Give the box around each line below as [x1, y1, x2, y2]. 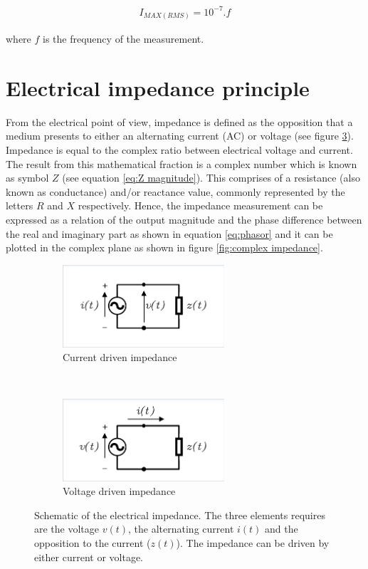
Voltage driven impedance [63, 484, 176, 498]
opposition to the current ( [34, 536, 151, 550]
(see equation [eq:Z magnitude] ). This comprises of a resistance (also [62, 170, 360, 185]
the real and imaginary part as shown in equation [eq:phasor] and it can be [6, 226, 333, 241]
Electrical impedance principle [6, 73, 310, 102]
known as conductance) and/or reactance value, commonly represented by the [6, 184, 345, 199]
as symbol [6, 170, 49, 185]
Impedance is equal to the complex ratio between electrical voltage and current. [6, 142, 353, 157]
